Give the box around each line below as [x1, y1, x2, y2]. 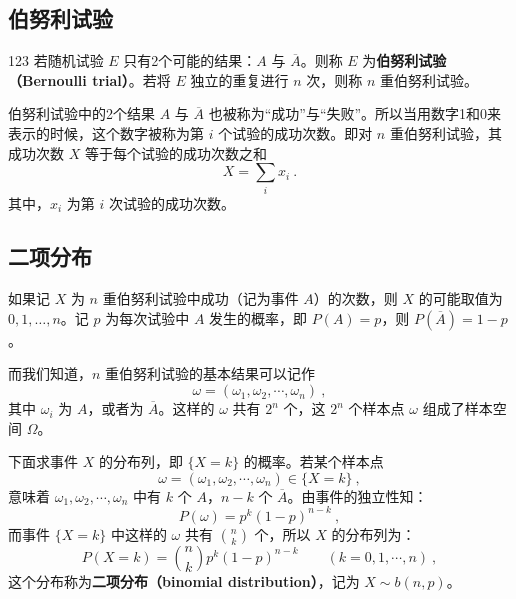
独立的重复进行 [190, 69, 289, 90]
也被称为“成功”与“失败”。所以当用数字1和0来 [208, 103, 502, 124]
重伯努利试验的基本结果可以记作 [105, 363, 316, 384]
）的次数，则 [313, 288, 398, 309]
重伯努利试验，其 [389, 122, 502, 143]
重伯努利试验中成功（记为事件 [102, 288, 299, 309]
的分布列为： [331, 523, 416, 544]
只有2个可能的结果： [123, 50, 257, 71]
